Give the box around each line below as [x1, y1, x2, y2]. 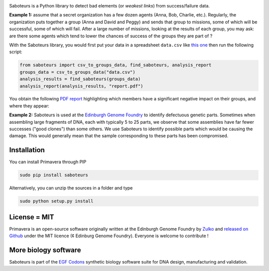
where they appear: [9, 102, 50, 109]
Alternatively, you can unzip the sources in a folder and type [9, 185, 133, 191]
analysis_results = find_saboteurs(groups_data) [19, 76, 141, 82]
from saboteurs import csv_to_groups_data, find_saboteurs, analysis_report [19, 62, 212, 68]
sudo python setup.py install [19, 198, 94, 204]
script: [9, 49, 22, 55]
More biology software [9, 246, 82, 254]
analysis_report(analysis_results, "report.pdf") [19, 83, 143, 89]
